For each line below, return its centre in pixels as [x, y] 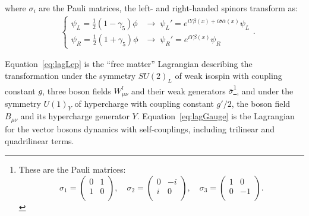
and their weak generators [178, 90]
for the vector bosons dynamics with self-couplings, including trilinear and [140, 128]
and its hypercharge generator [75, 116]
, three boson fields [77, 90]
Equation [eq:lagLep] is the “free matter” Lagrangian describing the [129, 64]
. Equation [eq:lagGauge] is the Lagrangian [216, 116]
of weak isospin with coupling [228, 75]
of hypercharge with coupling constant [144, 103]
